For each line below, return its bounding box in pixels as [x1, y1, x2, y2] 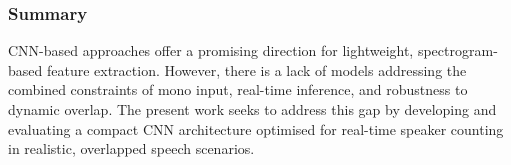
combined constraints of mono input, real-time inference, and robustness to [8, 79, 468, 100]
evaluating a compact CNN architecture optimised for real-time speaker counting [8, 118, 504, 139]
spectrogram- [417, 40, 498, 61]
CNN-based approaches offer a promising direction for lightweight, [8, 40, 414, 61]
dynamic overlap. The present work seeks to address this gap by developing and [8, 99, 497, 119]
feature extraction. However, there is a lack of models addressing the [46, 59, 467, 80]
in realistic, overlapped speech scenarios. [8, 138, 255, 159]
